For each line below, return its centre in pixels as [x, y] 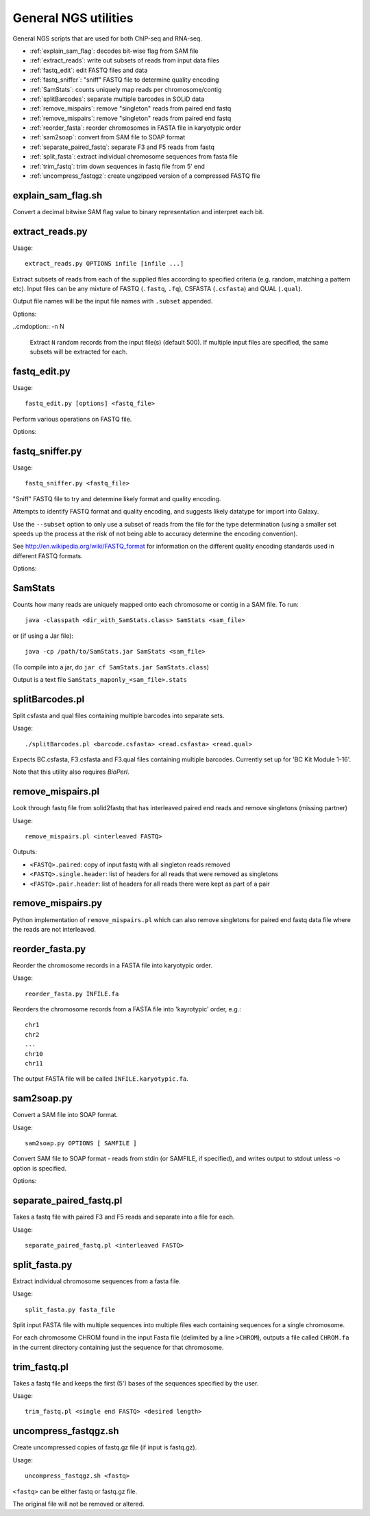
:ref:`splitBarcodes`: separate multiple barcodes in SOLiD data [117, 99]
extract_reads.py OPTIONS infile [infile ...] [104, 264]
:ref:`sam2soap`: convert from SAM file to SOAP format [108, 137]
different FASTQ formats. [48, 555]
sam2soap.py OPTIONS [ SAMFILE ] [81, 1144]
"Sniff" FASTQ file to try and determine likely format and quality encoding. [117, 498]
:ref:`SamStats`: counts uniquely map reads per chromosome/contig [126, 89]
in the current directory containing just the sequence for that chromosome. [118, 1347]
